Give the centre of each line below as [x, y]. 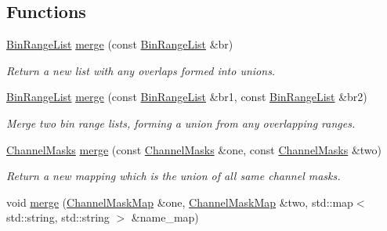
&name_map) [165, 217]
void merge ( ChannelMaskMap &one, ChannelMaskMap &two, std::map [180, 202]
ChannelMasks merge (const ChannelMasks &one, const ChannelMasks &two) [194, 149]
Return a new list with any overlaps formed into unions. [141, 70]
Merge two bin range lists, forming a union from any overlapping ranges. [181, 123]
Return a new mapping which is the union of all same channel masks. [174, 176]
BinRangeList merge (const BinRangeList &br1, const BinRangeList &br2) [187, 97]
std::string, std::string [58, 217]
